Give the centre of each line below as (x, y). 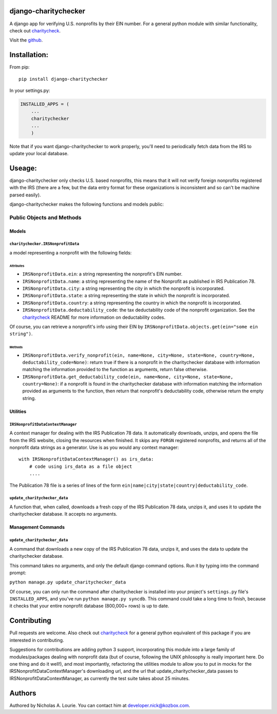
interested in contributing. (37, 640)
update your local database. (39, 153)
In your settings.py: (30, 90)
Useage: (23, 168)
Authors (23, 693)
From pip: (20, 67)
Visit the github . (26, 40)
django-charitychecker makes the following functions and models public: (87, 204)
